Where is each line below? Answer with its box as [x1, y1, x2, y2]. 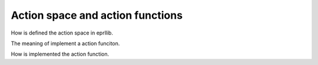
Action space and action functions [11, 9, 183, 22]
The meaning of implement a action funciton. [11, 40, 120, 47]
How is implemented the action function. [11, 50, 110, 58]
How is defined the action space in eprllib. [11, 29, 113, 36]
